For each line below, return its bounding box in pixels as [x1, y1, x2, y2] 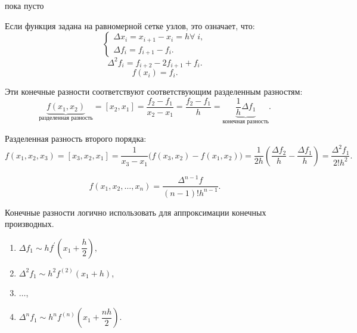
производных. [5, 217, 54, 230]
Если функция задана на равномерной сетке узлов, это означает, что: [5, 19, 255, 32]
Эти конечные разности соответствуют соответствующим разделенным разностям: [5, 85, 303, 98]
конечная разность [222, 118, 269, 125]
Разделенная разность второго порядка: [5, 132, 147, 145]
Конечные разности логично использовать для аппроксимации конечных [5, 206, 266, 218]
